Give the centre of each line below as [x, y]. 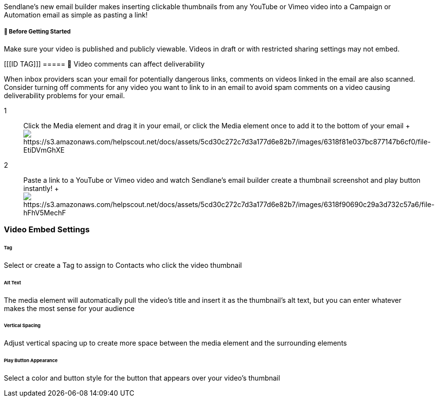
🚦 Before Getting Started [37, 32]
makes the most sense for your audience [69, 308]
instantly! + [41, 188]
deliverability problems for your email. [64, 95]
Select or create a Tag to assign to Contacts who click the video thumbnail [123, 265]
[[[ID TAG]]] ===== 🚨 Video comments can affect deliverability [104, 64]
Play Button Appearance [31, 361]
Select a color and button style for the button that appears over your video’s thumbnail [142, 378]
